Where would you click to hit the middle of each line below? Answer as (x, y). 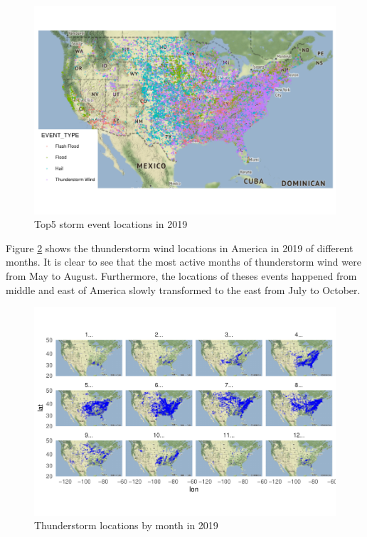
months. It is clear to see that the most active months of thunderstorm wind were (183, 262)
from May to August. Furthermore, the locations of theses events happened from (181, 275)
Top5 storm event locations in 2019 (111, 224)
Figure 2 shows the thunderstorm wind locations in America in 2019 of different (180, 248)
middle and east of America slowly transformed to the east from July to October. (183, 289)
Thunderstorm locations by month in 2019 (126, 525)
